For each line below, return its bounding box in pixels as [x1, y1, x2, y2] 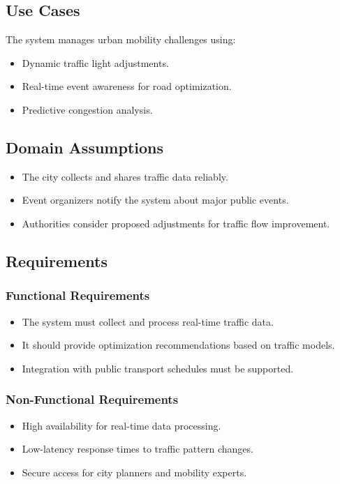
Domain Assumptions [6, 136, 164, 158]
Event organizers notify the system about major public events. [22, 192, 289, 207]
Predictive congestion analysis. [22, 102, 153, 116]
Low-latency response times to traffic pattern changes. [22, 441, 253, 456]
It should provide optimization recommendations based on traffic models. [22, 338, 335, 352]
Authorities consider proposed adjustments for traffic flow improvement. [22, 215, 330, 230]
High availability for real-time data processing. [22, 418, 221, 432]
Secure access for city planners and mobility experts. [22, 464, 247, 479]
